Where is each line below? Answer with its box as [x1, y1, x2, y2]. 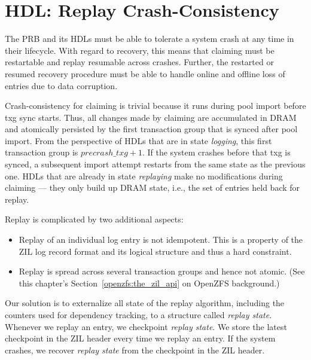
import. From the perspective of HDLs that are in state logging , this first [5, 134, 272, 147]
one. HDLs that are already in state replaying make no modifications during [5, 169, 283, 182]
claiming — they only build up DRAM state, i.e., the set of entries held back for [5, 181, 300, 194]
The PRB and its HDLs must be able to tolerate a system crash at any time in [5, 32, 294, 45]
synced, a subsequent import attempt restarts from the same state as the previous [5, 158, 306, 170]
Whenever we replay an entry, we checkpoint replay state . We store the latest [5, 320, 287, 332]
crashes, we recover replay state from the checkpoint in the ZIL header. [5, 343, 265, 356]
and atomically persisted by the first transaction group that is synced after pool [5, 123, 298, 135]
